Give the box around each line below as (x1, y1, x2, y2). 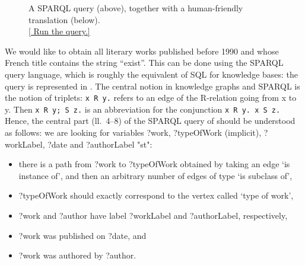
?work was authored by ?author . (18, 249, 136, 261)
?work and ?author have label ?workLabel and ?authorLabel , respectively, (18, 209, 288, 222)
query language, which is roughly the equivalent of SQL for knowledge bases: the (5, 68, 298, 80)
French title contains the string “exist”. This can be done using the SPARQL (5, 56, 284, 69)
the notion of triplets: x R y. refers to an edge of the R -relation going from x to (5, 91, 297, 104)
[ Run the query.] (28, 25, 90, 37)
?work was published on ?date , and (18, 229, 147, 241)
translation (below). (28, 13, 100, 25)
